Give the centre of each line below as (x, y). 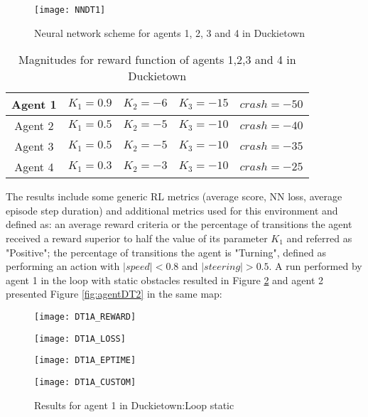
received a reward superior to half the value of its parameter (137, 238)
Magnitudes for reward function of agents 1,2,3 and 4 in (157, 60)
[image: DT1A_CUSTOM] (85, 382)
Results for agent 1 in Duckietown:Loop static (134, 405)
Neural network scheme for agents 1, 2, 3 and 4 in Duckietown (170, 32)
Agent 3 (34, 146)
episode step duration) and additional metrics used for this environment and (172, 210)
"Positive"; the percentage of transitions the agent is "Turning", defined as (166, 252)
